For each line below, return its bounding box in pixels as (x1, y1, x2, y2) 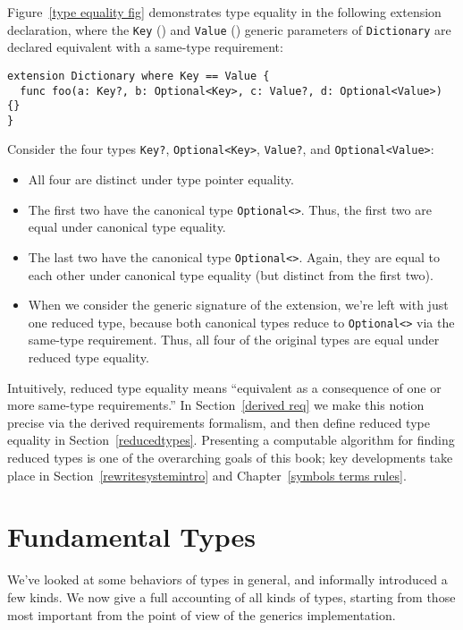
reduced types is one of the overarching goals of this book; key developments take (7, 448, 453, 467)
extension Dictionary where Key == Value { (7, 69, 270, 82)
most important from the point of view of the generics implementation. (7, 605, 396, 624)
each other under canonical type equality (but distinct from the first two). (28, 265, 434, 284)
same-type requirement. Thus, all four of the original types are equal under (28, 330, 440, 349)
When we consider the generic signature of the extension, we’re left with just (28, 295, 449, 314)
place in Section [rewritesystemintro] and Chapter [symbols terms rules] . (7, 465, 407, 484)
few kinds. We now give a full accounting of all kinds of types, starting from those (7, 587, 456, 606)
